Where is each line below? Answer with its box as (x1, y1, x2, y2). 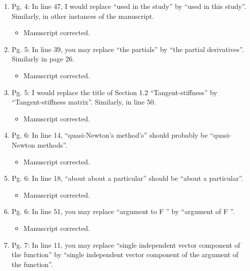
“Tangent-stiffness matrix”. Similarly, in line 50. (11, 97, 156, 107)
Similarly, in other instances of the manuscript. (11, 10, 154, 21)
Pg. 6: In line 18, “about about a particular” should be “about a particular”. (11, 173, 243, 183)
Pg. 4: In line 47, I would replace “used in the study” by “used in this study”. (11, 1, 247, 11)
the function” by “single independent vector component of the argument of (11, 249, 239, 260)
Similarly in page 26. (11, 54, 75, 64)
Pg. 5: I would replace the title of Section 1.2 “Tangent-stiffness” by (11, 87, 217, 97)
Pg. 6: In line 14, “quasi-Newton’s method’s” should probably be (11, 130, 208, 140)
